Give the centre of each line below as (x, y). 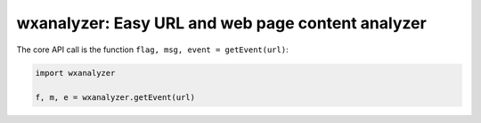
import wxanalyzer (75, 73)
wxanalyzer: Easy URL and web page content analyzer (221, 23)
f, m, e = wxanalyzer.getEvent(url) (115, 98)
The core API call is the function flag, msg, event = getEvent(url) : (152, 50)
